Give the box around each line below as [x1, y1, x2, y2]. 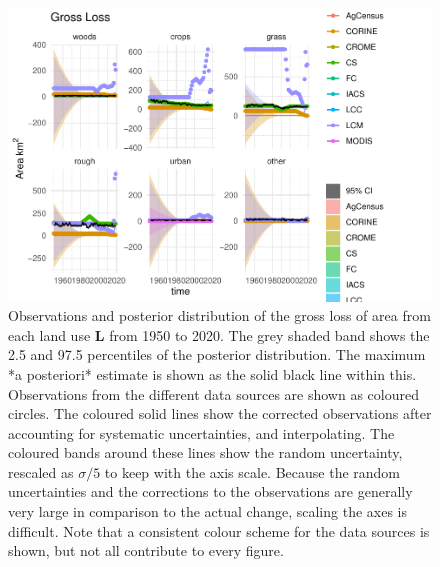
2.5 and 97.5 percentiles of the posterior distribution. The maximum [8, 344, 426, 365]
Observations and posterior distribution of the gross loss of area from [8, 305, 431, 326]
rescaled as [8, 461, 74, 482]
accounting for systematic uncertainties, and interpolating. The [8, 422, 395, 443]
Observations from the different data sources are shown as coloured [8, 383, 419, 404]
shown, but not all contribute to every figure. [8, 540, 284, 561]
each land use [8, 324, 91, 345]
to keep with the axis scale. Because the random [104, 461, 401, 482]
